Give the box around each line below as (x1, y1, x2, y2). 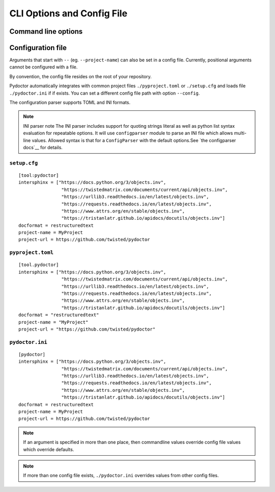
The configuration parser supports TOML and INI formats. (9, 100, 131, 106)
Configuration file (9, 43, 67, 52)
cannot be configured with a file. (9, 64, 78, 70)
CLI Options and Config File (9, 8, 127, 19)
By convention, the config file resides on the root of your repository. (9, 73, 152, 79)
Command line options (9, 27, 83, 36)
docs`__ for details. (23, 144, 63, 150)
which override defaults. (23, 446, 74, 452)
